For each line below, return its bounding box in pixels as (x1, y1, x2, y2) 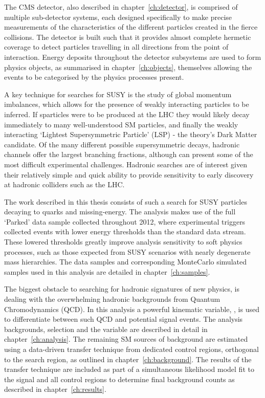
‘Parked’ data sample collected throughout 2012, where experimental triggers (4, 216, 246, 227)
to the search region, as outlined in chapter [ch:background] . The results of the (4, 353, 252, 364)
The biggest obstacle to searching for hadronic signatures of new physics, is (4, 283, 240, 294)
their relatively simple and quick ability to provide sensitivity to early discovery (4, 169, 254, 180)
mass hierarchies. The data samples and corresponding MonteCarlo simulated (4, 256, 247, 267)
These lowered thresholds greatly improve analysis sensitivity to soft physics (4, 236, 242, 247)
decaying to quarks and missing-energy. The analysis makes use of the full (4, 206, 236, 217)
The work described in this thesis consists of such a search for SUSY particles (4, 196, 247, 207)
